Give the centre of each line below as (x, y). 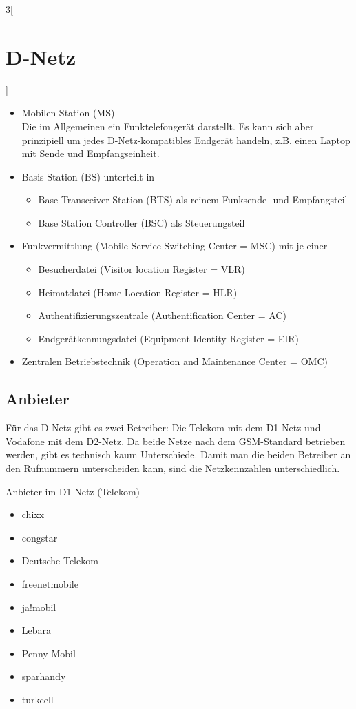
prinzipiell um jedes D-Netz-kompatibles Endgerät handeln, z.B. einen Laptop (186, 140)
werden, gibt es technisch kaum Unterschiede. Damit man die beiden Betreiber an (178, 454)
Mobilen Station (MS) (68, 113)
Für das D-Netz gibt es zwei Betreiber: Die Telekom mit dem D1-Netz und (163, 428)
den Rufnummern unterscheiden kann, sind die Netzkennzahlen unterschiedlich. (173, 468)
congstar (40, 537)
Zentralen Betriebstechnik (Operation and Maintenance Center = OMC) (175, 361)
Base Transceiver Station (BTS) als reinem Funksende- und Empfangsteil (193, 199)
